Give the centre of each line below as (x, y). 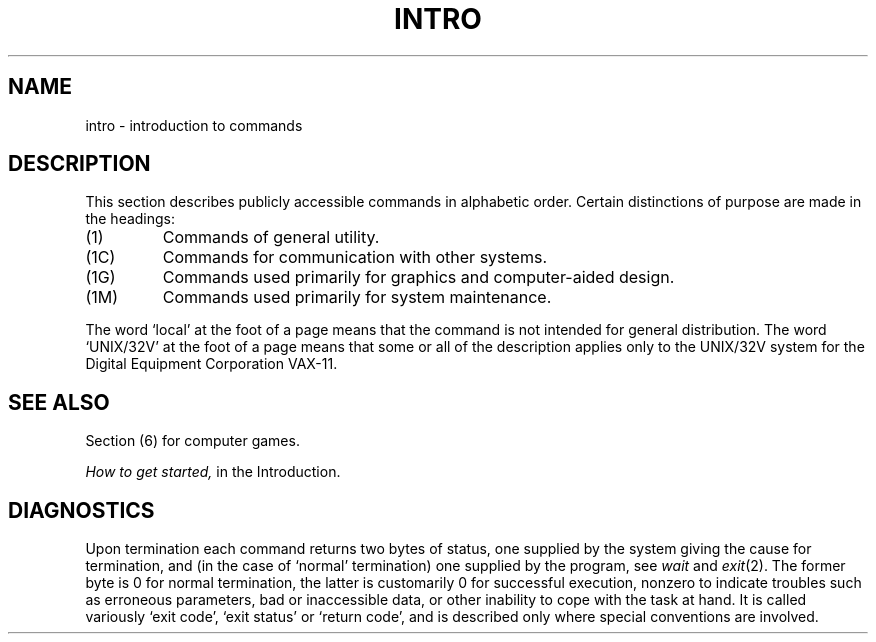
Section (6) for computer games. (192, 441)
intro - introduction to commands (194, 125)
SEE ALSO (59, 402)
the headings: (130, 219)
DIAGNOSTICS (81, 510)
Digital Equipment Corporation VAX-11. (211, 364)
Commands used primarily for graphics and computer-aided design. (418, 277)
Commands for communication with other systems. (354, 257)
